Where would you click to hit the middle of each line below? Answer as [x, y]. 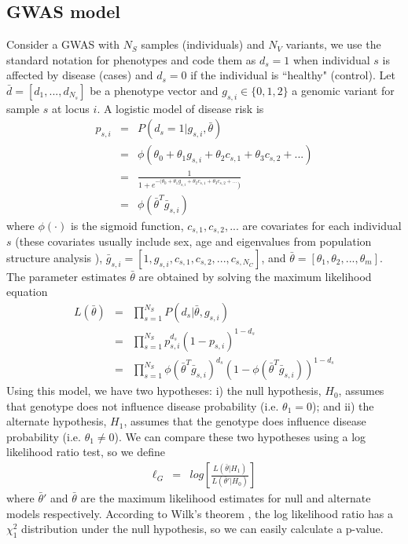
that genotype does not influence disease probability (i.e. [143, 405]
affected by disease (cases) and [80, 75]
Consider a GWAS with [63, 44]
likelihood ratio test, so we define [86, 452]
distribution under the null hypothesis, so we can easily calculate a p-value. [202, 529]
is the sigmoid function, [127, 225]
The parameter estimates [66, 276]
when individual [331, 59]
